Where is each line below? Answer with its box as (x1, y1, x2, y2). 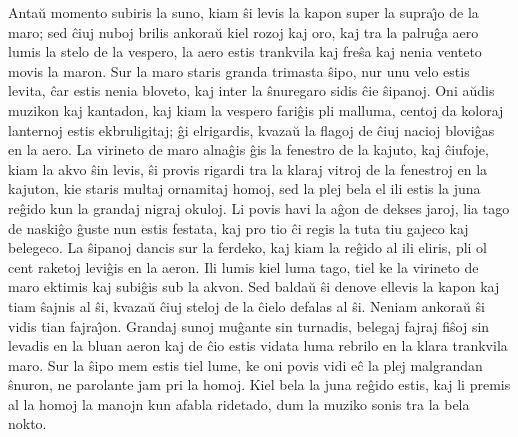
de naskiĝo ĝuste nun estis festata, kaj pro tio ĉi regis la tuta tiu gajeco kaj (8, 217, 469, 238)
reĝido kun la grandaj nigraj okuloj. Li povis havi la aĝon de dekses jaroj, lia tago (8, 197, 510, 218)
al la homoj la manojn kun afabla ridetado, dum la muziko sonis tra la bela (8, 393, 470, 414)
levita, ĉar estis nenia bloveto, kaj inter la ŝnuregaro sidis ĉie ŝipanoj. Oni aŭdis (8, 80, 495, 101)
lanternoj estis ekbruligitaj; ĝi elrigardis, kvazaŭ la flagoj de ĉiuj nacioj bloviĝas (8, 119, 495, 140)
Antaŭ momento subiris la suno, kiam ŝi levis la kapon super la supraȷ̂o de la (8, 2, 479, 22)
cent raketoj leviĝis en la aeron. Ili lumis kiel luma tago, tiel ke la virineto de (8, 256, 479, 277)
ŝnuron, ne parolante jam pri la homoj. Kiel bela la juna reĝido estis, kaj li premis (8, 374, 511, 395)
